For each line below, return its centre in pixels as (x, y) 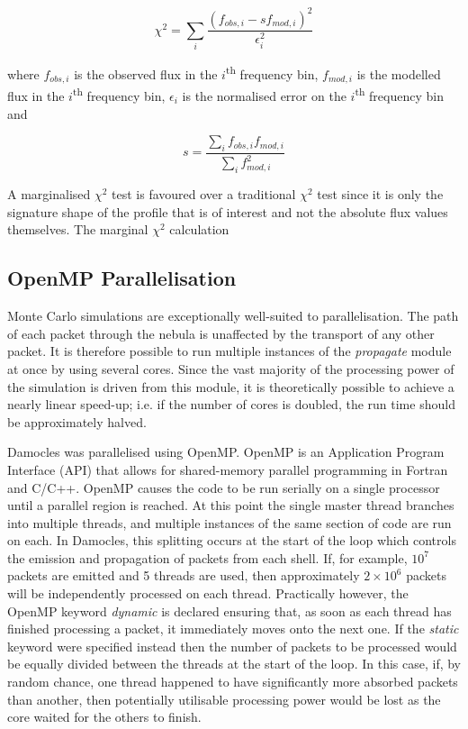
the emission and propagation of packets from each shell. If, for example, (207, 557)
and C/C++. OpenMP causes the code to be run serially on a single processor (224, 487)
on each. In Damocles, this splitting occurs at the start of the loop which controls (232, 540)
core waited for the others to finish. (104, 717)
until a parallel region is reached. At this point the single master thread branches (231, 505)
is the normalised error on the (264, 96)
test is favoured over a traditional (204, 194)
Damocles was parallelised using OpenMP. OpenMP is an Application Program (226, 452)
